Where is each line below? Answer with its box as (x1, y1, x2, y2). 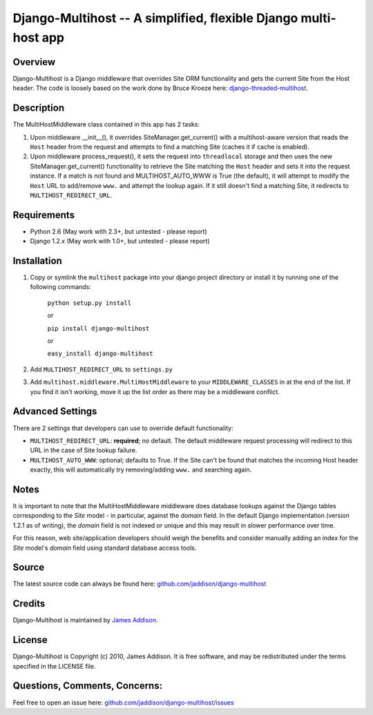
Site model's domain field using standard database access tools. (12, 544, 197, 552)
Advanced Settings (12, 405, 97, 418)
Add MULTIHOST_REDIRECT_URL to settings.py (30, 365, 173, 373)
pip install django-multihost (47, 324, 150, 332)
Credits (12, 598, 46, 610)
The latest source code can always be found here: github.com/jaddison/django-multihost (12, 579, 267, 588)
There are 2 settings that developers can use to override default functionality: (12, 424, 234, 432)
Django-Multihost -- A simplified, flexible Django (12, 10, 298, 26)
